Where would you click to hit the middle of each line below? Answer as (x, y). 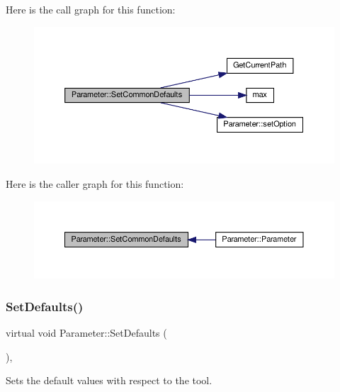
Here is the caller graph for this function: (95, 183)
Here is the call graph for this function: (91, 9)
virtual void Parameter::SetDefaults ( (86, 332)
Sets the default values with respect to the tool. (109, 380)
